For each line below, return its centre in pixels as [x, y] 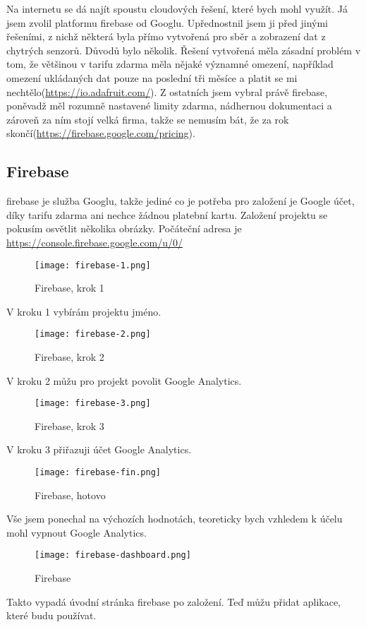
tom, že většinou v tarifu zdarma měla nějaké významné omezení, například [170, 64]
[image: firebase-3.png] [93, 404]
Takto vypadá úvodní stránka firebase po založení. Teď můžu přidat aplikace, [173, 601]
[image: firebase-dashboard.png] [113, 555]
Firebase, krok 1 [69, 288]
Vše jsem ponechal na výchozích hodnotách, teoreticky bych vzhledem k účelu [175, 519]
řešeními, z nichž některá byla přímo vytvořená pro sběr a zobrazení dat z [166, 36]
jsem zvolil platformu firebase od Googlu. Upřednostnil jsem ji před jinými [167, 22]
